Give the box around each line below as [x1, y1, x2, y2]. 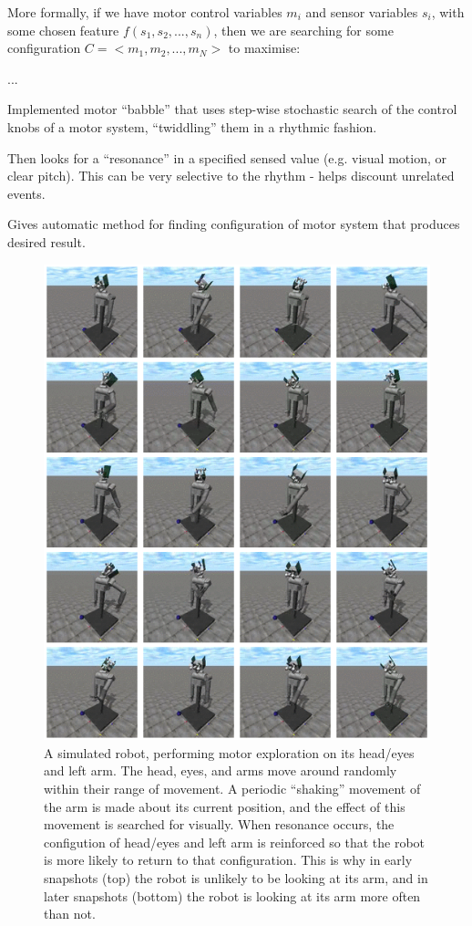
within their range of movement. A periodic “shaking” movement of [44, 779, 421, 798]
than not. [44, 904, 96, 923]
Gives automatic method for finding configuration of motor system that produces [7, 214, 460, 234]
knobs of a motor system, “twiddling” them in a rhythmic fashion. [7, 117, 377, 136]
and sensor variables [305, 3, 418, 21]
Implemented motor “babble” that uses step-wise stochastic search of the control [7, 99, 457, 119]
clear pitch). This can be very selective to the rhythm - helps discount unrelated [7, 166, 455, 185]
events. [7, 183, 46, 203]
